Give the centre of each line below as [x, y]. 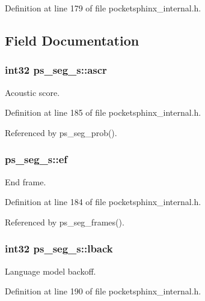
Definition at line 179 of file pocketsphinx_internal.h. [103, 8]
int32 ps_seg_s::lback [59, 249]
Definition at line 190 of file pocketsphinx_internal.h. [103, 291]
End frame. [26, 181]
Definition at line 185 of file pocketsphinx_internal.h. [103, 112]
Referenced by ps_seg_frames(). [65, 222]
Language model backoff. [50, 271]
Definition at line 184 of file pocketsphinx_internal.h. [103, 202]
